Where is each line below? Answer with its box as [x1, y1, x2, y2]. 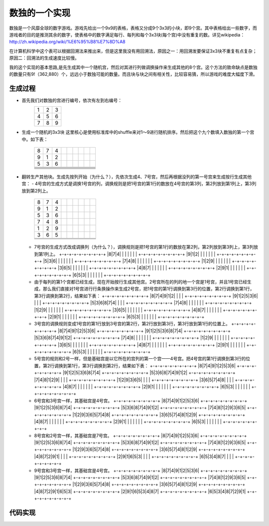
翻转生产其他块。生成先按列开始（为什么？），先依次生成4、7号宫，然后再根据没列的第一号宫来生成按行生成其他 [21, 174, 252, 180]
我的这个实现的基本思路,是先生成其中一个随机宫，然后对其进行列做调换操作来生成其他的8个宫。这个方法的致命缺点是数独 [9, 64, 258, 70]
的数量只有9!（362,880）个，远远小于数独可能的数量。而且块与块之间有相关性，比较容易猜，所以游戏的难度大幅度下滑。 [9, 71, 258, 77]
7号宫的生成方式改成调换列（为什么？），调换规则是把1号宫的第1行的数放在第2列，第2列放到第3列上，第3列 [34, 244, 254, 250]
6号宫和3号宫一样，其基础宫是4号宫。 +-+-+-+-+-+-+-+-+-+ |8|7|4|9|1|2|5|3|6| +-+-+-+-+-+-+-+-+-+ [34, 397, 248, 404]
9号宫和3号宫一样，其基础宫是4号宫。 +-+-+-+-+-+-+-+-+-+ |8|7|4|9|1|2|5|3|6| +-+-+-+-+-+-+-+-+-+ [34, 467, 248, 474]
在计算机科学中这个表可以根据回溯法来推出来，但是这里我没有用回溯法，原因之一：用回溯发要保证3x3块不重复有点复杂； [9, 48, 257, 54]
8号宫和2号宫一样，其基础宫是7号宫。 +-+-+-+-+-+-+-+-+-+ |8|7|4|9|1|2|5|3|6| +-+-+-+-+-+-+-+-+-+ [34, 432, 247, 439]
